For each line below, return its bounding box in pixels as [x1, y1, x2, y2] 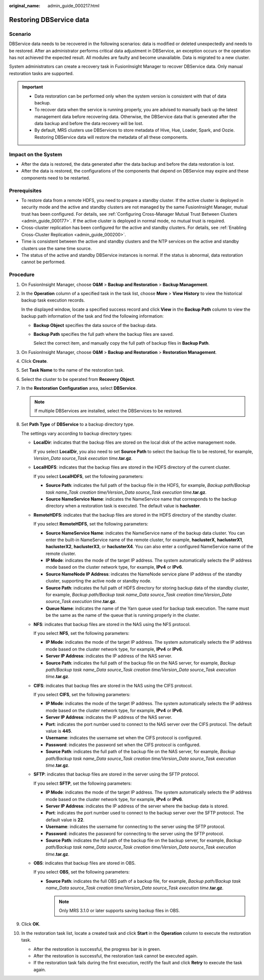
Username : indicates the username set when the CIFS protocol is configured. [45, 735, 202, 741]
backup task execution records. [21, 297, 85, 303]
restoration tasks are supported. [9, 70, 74, 76]
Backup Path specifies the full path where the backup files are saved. [33, 331, 174, 337]
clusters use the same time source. [21, 245, 92, 251]
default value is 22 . [45, 817, 85, 823]
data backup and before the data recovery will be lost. [34, 121, 144, 126]
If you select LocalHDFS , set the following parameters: [33, 473, 144, 479]
